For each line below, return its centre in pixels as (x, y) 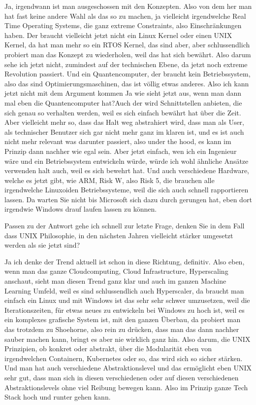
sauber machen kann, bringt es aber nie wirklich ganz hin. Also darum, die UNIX (128, 339)
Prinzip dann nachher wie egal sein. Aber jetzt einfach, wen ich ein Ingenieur (121, 151)
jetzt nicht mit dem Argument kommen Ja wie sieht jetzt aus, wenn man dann (123, 93)
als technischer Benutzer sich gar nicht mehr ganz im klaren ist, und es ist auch (124, 131)
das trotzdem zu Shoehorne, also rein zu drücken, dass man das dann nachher (122, 329)
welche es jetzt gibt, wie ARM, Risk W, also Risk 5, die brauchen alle (110, 180)
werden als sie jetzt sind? (42, 245)
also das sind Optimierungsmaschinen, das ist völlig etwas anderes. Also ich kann (127, 83)
